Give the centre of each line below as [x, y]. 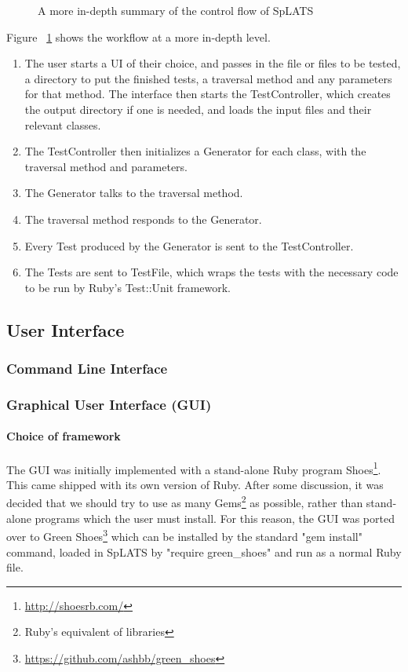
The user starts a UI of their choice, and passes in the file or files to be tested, [213, 63]
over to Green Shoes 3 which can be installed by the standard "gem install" [184, 535]
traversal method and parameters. [106, 166]
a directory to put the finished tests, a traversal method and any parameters [208, 78]
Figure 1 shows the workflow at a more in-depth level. [138, 37]
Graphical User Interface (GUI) [109, 404]
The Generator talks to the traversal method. [134, 193]
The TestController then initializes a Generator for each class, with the [195, 151]
